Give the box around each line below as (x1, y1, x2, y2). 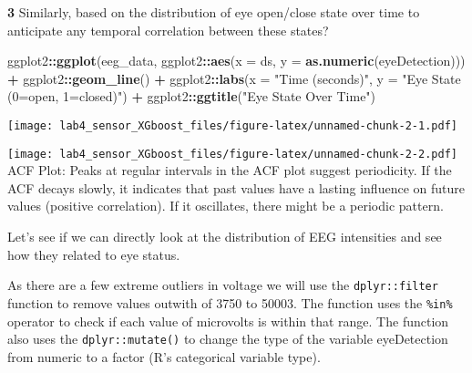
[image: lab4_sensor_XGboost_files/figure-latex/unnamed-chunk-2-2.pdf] (7, 147, 457, 161)
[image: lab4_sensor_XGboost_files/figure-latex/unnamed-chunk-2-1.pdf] (7, 119, 457, 132)
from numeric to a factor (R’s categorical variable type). (7, 347, 321, 366)
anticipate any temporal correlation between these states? (7, 20, 329, 39)
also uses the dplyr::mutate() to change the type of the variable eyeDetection (7, 329, 448, 348)
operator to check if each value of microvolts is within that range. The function (7, 311, 449, 330)
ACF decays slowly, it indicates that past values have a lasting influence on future (7, 178, 465, 197)
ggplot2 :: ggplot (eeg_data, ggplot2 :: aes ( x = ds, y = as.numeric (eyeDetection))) (7, 51, 466, 70)
